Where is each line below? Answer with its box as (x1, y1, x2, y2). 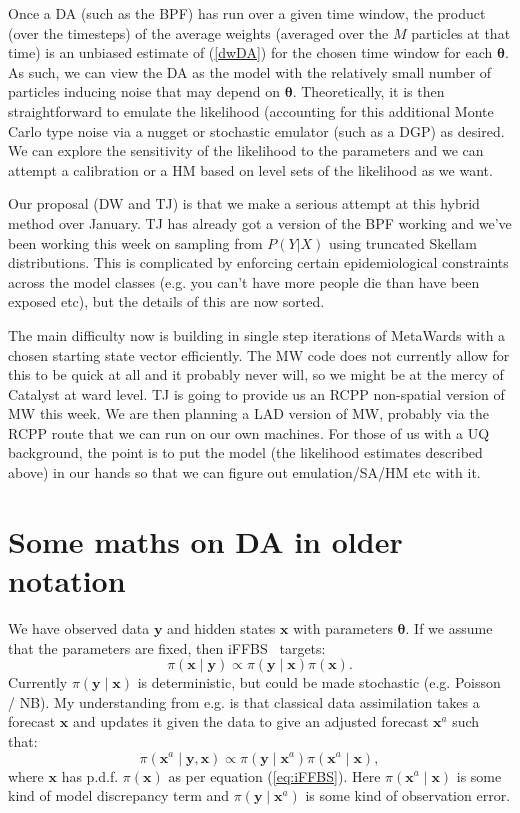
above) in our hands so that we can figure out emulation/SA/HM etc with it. (8, 462, 481, 483)
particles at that (411, 22, 511, 43)
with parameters (293, 617, 393, 638)
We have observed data (8, 617, 150, 638)
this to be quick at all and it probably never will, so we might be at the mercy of (8, 364, 504, 385)
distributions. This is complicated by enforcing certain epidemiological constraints (8, 252, 509, 273)
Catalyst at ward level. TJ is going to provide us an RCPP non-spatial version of (8, 383, 505, 404)
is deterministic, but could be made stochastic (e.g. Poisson (137, 672, 501, 693)
